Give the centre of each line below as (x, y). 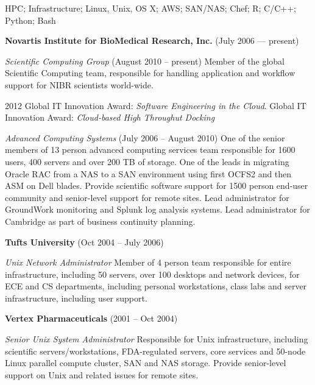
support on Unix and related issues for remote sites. (102, 374)
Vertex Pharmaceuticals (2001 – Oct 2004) (91, 318)
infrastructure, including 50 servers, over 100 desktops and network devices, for (152, 274)
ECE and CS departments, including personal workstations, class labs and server (156, 286)
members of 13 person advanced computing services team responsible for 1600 (150, 150)
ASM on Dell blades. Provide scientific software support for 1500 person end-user (157, 185)
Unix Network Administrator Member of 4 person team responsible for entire (148, 262)
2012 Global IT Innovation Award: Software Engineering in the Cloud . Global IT (156, 105)
